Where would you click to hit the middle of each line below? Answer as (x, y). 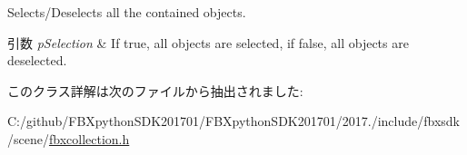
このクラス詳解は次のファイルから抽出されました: (155, 90)
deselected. (37, 60)
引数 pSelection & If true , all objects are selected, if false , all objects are (208, 42)
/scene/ (28, 138)
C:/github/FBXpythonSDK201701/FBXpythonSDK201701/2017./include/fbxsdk (233, 121)
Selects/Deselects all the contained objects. (127, 12)
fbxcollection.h (89, 138)
